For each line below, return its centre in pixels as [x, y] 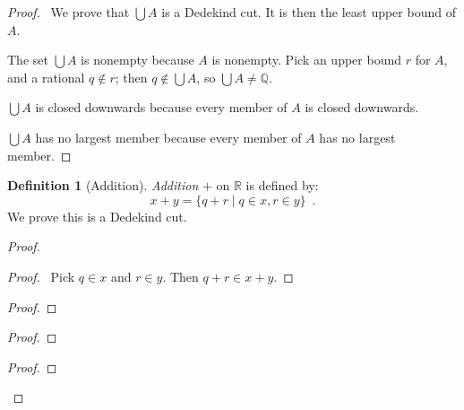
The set [28, 60]
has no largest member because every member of [168, 137]
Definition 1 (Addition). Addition [103, 185]
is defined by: [282, 185]
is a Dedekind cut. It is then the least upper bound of [309, 12]
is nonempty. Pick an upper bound [306, 60]
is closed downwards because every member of [161, 107]
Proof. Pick [41, 276]
